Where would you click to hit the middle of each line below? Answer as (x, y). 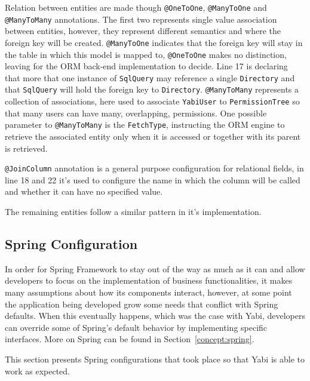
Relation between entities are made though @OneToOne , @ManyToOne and (136, 7)
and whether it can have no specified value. (84, 191)
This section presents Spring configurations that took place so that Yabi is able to (155, 359)
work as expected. (37, 371)
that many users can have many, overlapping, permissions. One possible (136, 113)
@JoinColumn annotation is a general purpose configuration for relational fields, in (154, 168)
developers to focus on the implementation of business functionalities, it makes (149, 280)
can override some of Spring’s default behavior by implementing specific (136, 327)
